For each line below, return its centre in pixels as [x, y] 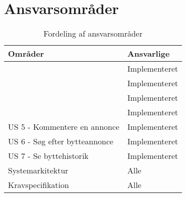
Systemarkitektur [38, 170]
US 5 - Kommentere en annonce [64, 127]
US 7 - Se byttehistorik [48, 156]
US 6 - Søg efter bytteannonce [61, 141]
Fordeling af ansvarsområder [93, 34]
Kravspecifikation [38, 185]
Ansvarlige [148, 54]
